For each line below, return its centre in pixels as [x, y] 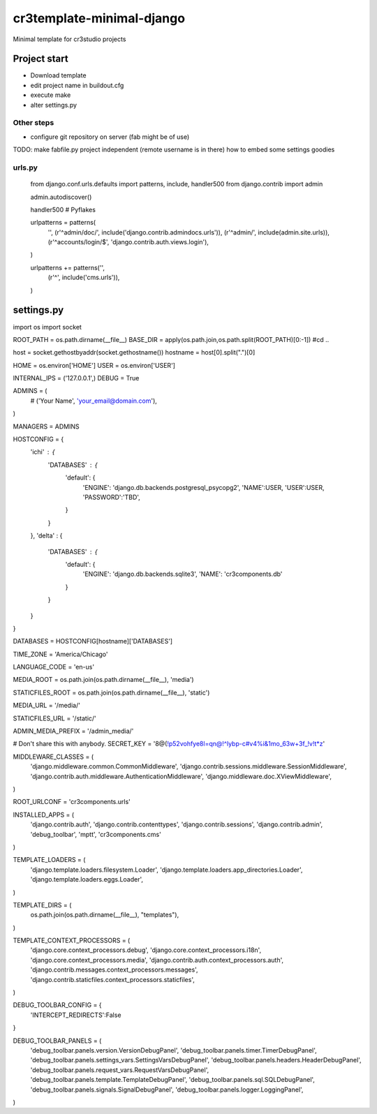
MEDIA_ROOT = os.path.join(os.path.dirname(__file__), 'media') [104, 680]
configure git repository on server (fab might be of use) [110, 137]
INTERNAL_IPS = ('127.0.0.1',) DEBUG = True [76, 378]
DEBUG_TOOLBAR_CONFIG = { [57, 1005]
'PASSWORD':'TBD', [112, 497]
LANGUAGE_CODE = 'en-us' [53, 667]
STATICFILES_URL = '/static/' [55, 718]
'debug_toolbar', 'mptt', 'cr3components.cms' [96, 834]
